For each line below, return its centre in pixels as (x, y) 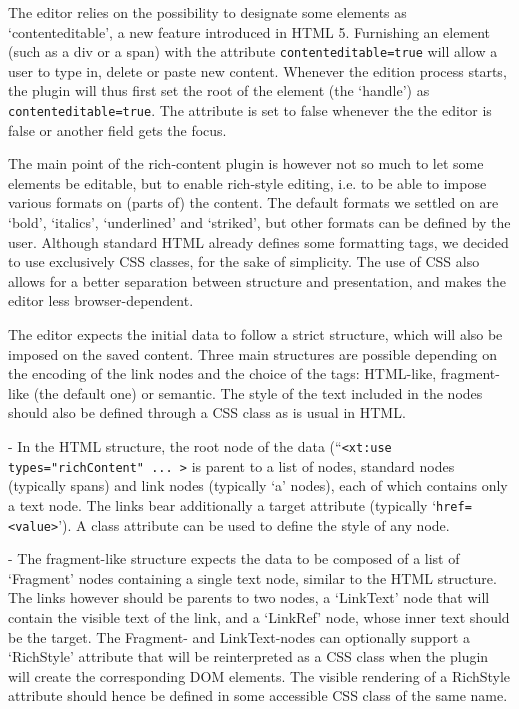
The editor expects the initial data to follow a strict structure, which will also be (255, 334)
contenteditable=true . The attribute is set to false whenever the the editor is (250, 110)
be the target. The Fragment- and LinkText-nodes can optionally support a (239, 636)
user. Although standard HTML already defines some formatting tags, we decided (258, 241)
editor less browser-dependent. (101, 300)
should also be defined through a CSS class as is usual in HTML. (207, 412)
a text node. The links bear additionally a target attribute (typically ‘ (222, 504)
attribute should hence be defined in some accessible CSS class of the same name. (258, 695)
